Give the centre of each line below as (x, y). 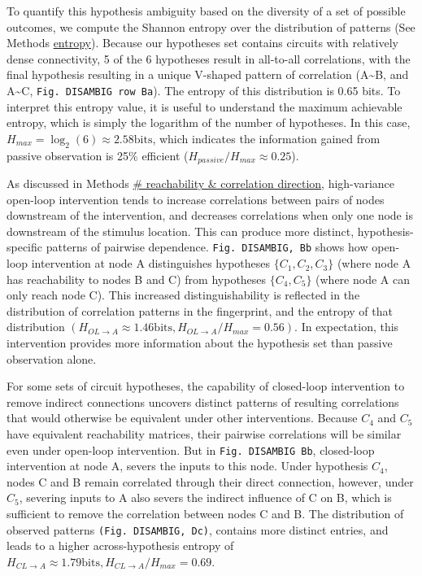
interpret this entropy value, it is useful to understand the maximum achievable (204, 106)
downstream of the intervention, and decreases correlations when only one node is (210, 215)
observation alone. (52, 358)
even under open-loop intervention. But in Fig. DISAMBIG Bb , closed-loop (191, 449)
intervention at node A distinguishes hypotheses (151, 263)
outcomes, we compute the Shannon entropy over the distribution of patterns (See (211, 26)
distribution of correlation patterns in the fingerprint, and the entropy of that (200, 310)
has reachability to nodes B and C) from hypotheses (137, 279)
